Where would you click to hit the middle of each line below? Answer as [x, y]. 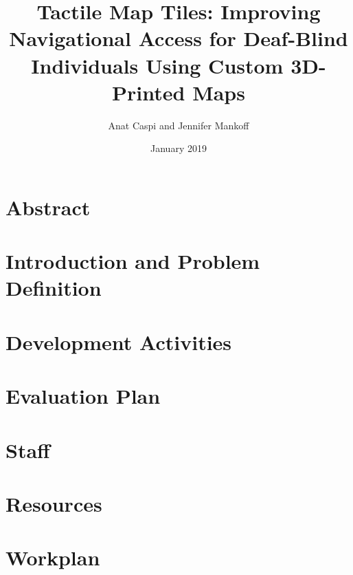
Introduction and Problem [133, 261]
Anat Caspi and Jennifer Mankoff [179, 125]
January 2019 [179, 148]
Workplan [53, 557]
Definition [54, 288]
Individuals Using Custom [157, 65]
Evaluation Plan [83, 396]
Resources [54, 503]
